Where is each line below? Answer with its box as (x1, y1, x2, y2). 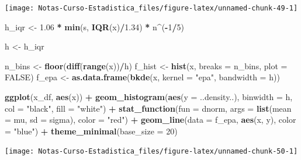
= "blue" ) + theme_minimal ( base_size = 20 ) (5, 125, 178, 137)
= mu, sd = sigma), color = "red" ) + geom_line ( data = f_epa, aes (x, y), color (5, 113, 296, 126)
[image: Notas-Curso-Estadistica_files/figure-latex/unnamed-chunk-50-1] (5, 147, 298, 156)
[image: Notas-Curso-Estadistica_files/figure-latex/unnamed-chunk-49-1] (5, 4, 298, 12)
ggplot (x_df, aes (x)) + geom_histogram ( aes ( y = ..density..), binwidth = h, (5, 91, 293, 103)
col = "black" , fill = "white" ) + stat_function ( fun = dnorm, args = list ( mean (5, 102, 292, 114)
